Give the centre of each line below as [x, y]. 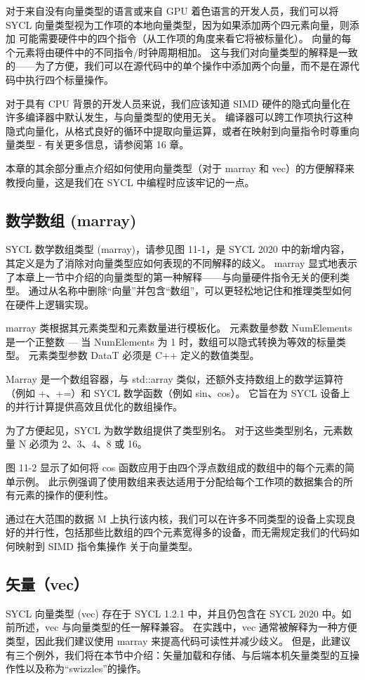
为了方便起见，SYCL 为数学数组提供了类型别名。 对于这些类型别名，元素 [174, 430]
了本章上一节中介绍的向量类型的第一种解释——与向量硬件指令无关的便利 [173, 276]
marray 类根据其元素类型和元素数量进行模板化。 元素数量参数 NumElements [179, 328]
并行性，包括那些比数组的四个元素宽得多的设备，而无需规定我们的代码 [187, 532]
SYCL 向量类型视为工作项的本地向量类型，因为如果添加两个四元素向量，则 [178, 24]
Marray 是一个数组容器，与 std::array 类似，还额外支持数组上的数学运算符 [175, 379]
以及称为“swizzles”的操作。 [86, 668]
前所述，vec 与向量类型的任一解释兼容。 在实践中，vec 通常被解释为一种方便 [181, 627]
